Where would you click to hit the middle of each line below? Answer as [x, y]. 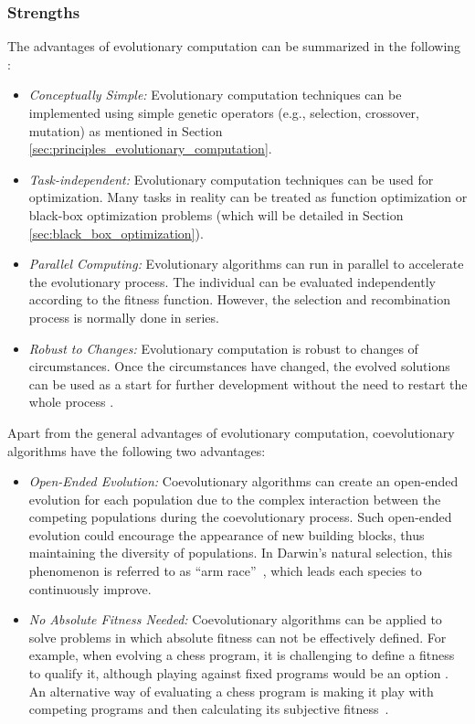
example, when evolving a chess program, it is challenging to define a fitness [242, 655]
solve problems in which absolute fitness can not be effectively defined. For [237, 637]
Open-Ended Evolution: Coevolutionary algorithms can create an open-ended [243, 481]
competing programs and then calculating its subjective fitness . [209, 709]
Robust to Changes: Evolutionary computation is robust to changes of [223, 348]
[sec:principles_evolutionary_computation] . [150, 149]
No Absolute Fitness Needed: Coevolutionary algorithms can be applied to [235, 619]
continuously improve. [90, 588]
